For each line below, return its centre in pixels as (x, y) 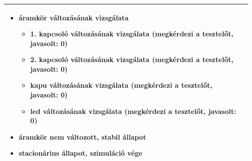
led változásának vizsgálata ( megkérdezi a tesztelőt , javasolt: (133, 111)
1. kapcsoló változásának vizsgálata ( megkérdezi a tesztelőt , (132, 34)
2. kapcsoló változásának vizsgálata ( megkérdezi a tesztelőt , (132, 59)
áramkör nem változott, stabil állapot (82, 137)
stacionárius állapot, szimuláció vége (80, 153)
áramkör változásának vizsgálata (74, 17)
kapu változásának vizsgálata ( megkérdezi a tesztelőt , (121, 85)
